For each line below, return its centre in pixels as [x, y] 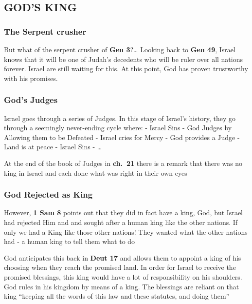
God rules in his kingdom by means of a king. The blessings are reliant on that [122, 286]
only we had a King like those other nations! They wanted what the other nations [126, 232]
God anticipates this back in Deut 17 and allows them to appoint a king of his [123, 257]
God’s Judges [31, 100]
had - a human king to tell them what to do [70, 241]
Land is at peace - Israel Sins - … [53, 147]
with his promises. [31, 78]
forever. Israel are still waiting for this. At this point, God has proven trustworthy [126, 69]
